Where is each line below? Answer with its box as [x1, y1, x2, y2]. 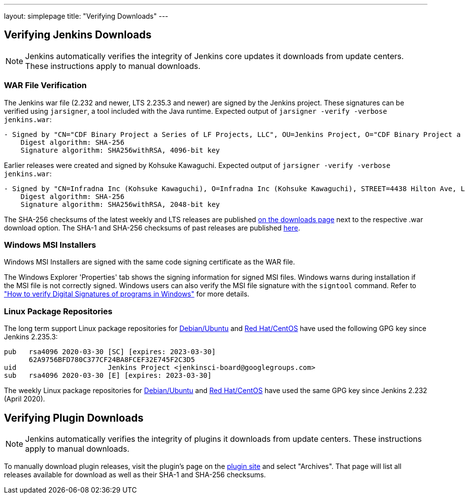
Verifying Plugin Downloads [4, 411, 144, 424]
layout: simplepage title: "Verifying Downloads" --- [4, 12, 168, 20]
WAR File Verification [4, 80, 87, 91]
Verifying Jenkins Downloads [4, 29, 152, 41]
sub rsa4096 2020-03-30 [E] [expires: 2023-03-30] [4, 371, 212, 380]
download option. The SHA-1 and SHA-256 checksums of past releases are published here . [4, 223, 300, 232]
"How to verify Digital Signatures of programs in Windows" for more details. [4, 290, 250, 299]
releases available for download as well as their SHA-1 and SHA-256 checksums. [4, 470, 266, 479]
